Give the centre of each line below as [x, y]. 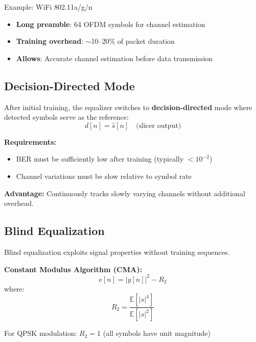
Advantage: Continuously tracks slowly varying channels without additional [125, 193]
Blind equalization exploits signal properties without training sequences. [117, 252]
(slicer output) [159, 126]
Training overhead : [50, 41]
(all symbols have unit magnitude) [157, 333]
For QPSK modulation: [41, 333]
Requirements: [30, 141]
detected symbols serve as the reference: [66, 117]
